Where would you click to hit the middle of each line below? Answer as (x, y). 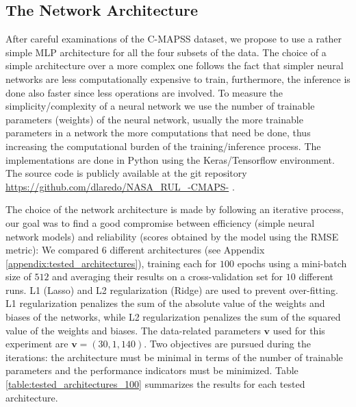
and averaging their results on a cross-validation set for (168, 276)
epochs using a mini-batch (292, 263)
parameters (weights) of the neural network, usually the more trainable (154, 119)
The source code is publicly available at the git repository (126, 173)
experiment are (37, 344)
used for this (299, 330)
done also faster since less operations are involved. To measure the (144, 92)
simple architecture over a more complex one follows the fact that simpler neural (175, 65)
